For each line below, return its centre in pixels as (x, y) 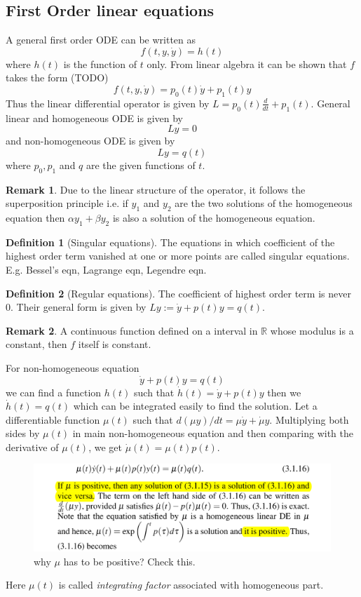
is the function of (100, 63)
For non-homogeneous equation (73, 367)
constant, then (36, 344)
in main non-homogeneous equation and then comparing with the (213, 433)
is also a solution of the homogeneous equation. (214, 217)
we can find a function (54, 392)
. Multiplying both (309, 419)
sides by (23, 433)
